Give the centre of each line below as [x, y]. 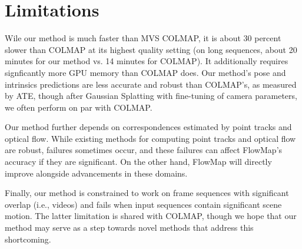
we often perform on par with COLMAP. [79, 107]
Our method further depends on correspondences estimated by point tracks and [148, 127]
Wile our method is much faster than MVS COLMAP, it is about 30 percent [143, 38]
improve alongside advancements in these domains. [96, 173]
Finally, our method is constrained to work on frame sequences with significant [147, 193]
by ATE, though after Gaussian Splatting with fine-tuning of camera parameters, [151, 96]
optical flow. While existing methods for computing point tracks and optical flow [150, 138]
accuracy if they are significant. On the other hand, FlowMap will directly [138, 162]
